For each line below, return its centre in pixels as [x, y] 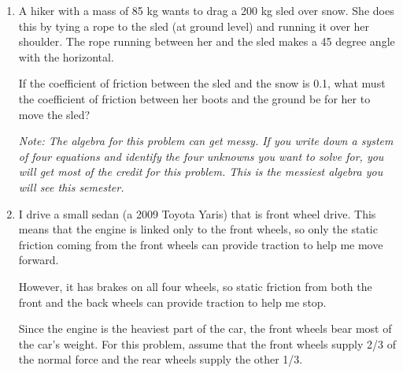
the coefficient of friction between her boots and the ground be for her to [194, 98]
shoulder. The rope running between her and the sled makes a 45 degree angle [207, 41]
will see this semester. [71, 186]
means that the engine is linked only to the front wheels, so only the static [198, 229]
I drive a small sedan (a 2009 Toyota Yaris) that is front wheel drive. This [197, 213]
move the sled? [54, 114]
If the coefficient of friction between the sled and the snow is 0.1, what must [202, 83]
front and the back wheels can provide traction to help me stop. [172, 302]
